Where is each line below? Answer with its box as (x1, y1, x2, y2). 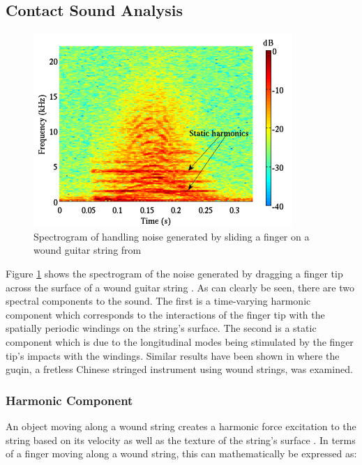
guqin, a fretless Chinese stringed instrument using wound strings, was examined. (6, 362, 353, 376)
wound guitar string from (33, 243, 142, 257)
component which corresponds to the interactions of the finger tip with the (6, 307, 325, 321)
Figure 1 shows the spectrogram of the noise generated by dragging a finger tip (6, 266, 343, 280)
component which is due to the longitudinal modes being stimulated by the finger (6, 334, 354, 349)
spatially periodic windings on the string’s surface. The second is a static (6, 321, 317, 335)
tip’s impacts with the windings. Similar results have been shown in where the (6, 348, 340, 363)
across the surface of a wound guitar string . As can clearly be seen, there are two (6, 280, 355, 294)
